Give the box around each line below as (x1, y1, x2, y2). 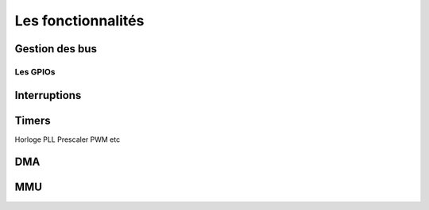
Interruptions (14, 88, 82, 102)
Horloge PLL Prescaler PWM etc (14, 135, 121, 144)
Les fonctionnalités (14, 12, 145, 29)
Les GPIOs (14, 66, 56, 77)
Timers (14, 113, 51, 127)
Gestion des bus (14, 42, 97, 55)
